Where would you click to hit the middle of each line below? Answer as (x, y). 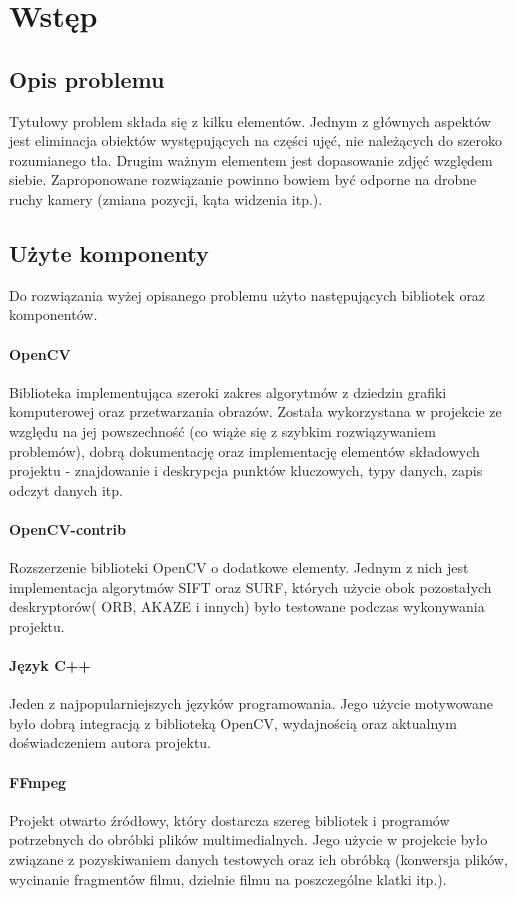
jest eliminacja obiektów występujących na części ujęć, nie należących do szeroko (255, 140)
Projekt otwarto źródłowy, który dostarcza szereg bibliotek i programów (229, 819)
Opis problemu (87, 78)
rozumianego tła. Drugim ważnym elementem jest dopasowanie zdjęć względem (251, 159)
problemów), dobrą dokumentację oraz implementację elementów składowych (244, 450)
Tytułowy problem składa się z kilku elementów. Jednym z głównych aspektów (250, 120)
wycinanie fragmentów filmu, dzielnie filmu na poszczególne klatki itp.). (228, 878)
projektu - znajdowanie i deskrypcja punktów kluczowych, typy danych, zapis (246, 470)
